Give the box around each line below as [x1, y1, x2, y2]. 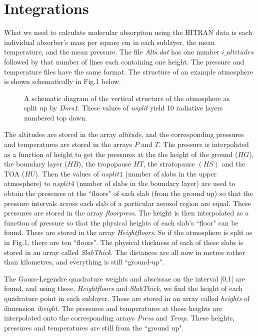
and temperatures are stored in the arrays [4, 139, 132, 149]
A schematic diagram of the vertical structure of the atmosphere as [24, 92, 230, 103]
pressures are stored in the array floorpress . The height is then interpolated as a [4, 207, 249, 218]
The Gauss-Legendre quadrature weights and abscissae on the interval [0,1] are [4, 273, 245, 283]
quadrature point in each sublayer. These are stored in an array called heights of [4, 292, 250, 303]
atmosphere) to [4, 178, 50, 188]
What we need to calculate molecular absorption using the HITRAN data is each [4, 27, 252, 37]
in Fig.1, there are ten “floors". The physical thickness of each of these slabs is [4, 237, 243, 247]
